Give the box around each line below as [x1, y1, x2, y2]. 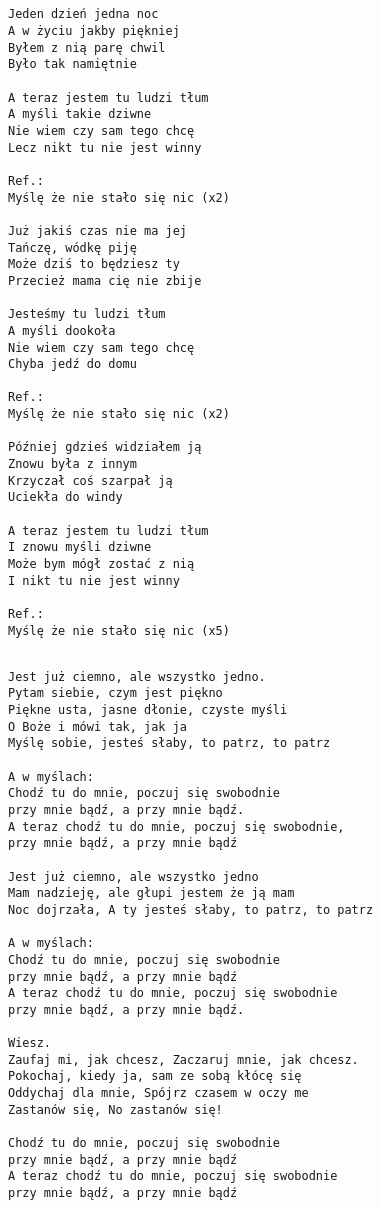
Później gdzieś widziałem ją [8, 440, 202, 455]
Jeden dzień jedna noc [8, 7, 159, 22]
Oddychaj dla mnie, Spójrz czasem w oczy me [8, 1086, 309, 1101]
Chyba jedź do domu [8, 357, 137, 372]
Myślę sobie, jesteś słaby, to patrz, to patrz [8, 736, 331, 751]
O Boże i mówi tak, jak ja [8, 719, 187, 734]
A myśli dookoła [8, 323, 116, 338]
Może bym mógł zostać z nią [8, 557, 195, 572]
